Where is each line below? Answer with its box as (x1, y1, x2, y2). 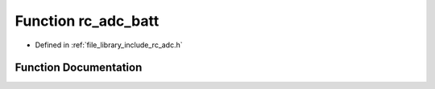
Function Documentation (14, 61, 143, 75)
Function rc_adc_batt (14, 12, 159, 30)
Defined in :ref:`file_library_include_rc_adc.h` (35, 40, 183, 50)
